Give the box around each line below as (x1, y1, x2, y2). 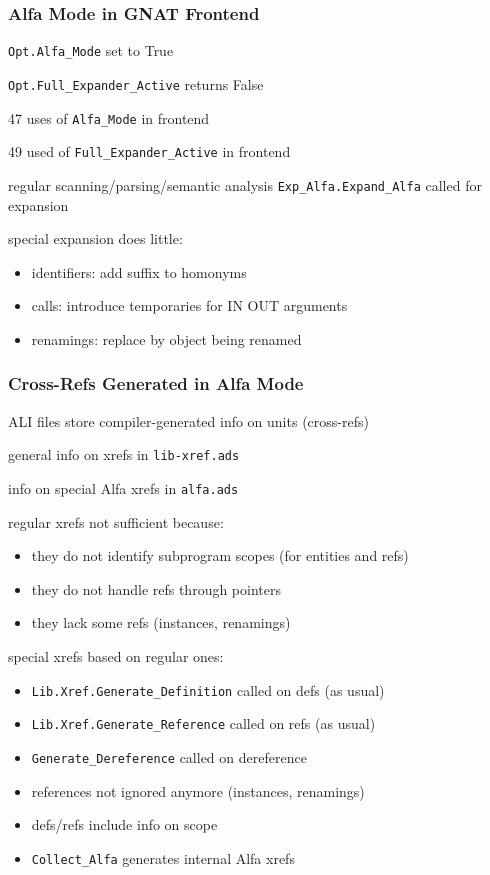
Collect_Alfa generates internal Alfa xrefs (31, 847, 295, 868)
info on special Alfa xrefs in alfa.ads (8, 477, 239, 498)
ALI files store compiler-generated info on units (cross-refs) (8, 410, 369, 431)
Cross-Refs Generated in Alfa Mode (8, 371, 304, 396)
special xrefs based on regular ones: (8, 645, 224, 666)
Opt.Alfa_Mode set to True (8, 40, 174, 61)
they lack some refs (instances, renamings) (31, 612, 291, 633)
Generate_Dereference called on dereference (31, 746, 307, 767)
